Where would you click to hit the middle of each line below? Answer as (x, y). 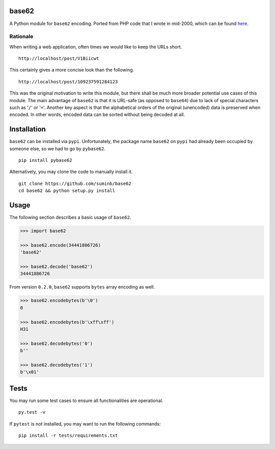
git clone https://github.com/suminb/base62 (75, 183)
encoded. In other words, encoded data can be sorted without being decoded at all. (97, 114)
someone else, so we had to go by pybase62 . (58, 149)
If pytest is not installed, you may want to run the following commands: (85, 423)
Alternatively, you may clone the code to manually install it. (71, 172)
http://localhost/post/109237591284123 (68, 81)
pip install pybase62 (45, 160)
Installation (28, 129)
